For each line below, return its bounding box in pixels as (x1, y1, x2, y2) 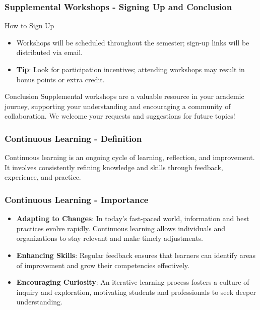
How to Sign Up (5, 20, 54, 31)
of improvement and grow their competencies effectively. (16, 260, 189, 270)
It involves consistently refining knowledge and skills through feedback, (5, 162, 223, 172)
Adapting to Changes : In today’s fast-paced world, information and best (16, 213, 249, 224)
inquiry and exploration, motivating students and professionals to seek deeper (16, 286, 256, 297)
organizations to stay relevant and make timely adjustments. (16, 233, 203, 243)
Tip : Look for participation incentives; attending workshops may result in (16, 64, 245, 74)
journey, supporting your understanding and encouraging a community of (5, 100, 231, 111)
